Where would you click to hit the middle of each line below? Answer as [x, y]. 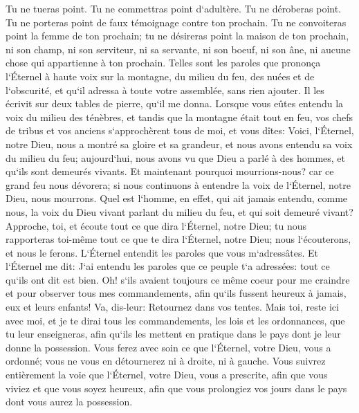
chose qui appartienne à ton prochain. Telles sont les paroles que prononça [163, 63]
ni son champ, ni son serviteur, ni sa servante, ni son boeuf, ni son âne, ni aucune [178, 49]
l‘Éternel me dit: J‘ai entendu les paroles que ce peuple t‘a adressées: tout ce [168, 266]
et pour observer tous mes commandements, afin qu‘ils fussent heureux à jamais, [176, 293]
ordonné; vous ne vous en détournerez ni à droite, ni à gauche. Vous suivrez [166, 361]
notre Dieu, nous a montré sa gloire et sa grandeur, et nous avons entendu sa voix [179, 144]
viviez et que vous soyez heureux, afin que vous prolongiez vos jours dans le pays [176, 388]
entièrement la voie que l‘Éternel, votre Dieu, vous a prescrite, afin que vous [167, 375]
